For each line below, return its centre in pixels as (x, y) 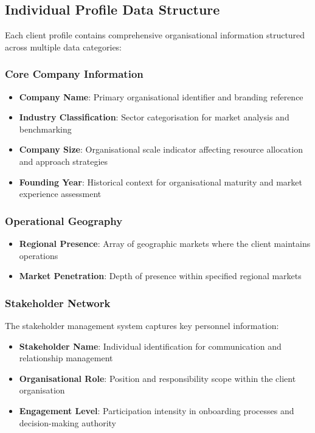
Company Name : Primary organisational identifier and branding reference (161, 96)
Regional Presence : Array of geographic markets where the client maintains (165, 243)
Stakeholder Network (58, 303)
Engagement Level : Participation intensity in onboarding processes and (157, 410)
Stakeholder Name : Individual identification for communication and (150, 346)
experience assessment (60, 194)
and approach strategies (64, 161)
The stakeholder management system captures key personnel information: (142, 325)
